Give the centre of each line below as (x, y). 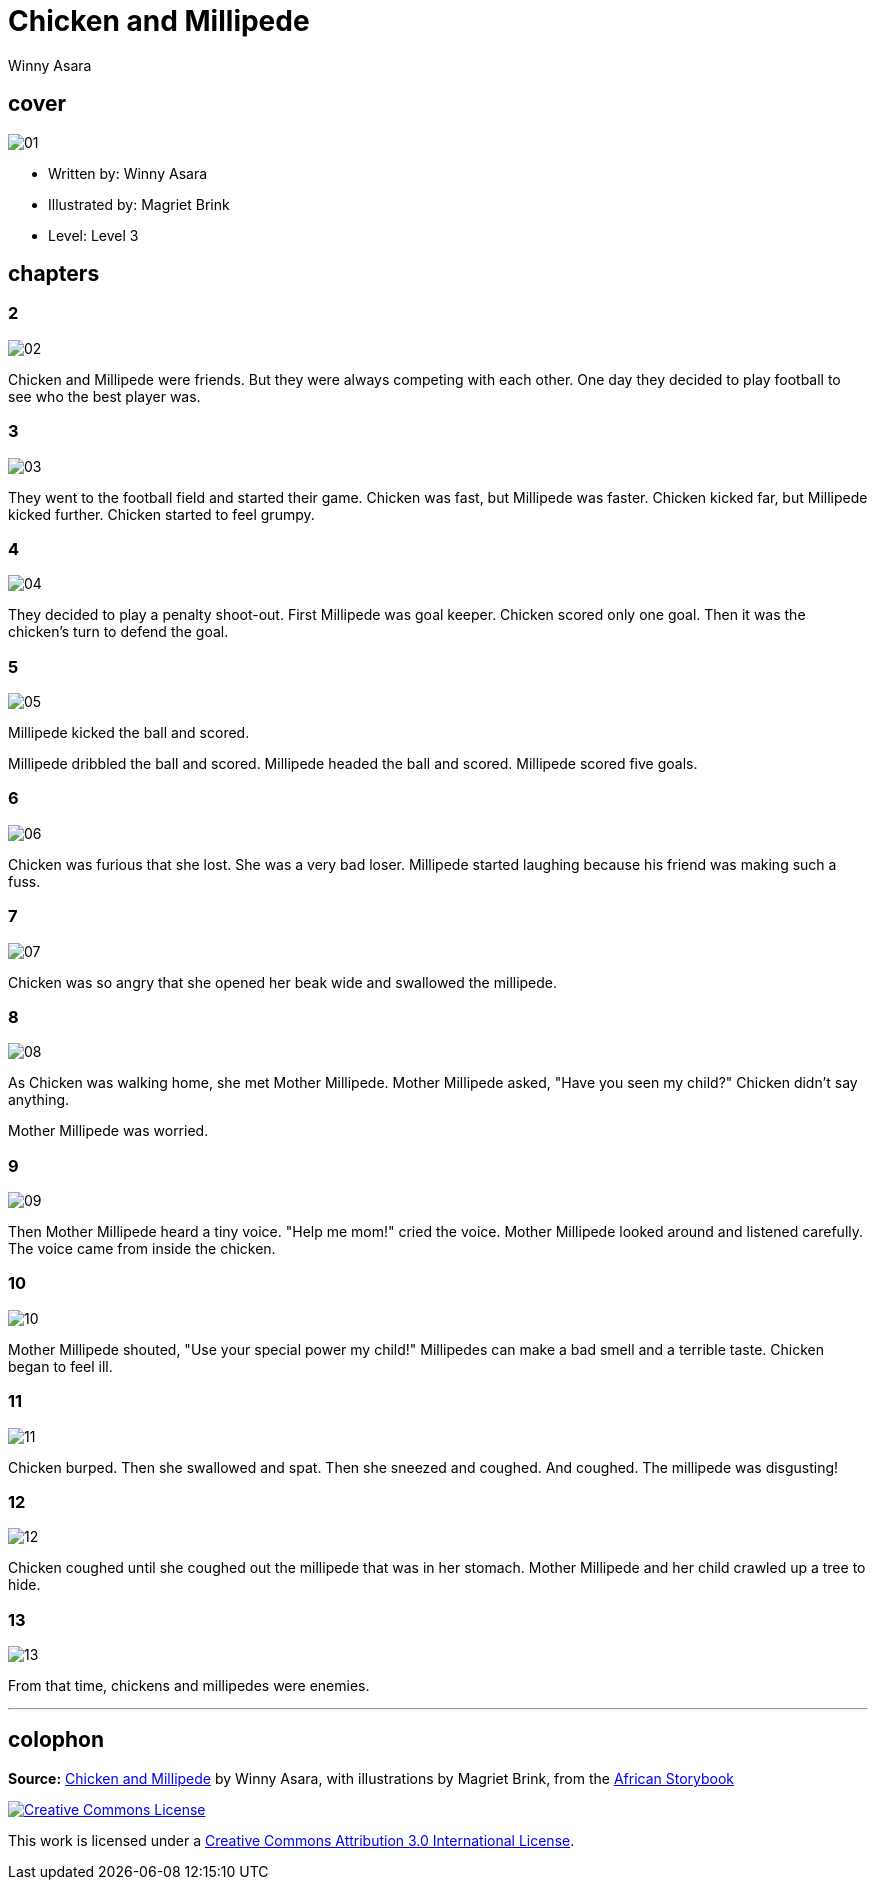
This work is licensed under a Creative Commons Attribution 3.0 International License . (291, 1840)
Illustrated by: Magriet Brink (139, 204)
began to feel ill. (60, 1366)
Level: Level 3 (93, 235)
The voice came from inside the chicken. (142, 1249)
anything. (39, 1100)
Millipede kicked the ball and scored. (129, 733)
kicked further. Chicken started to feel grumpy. (161, 514)
